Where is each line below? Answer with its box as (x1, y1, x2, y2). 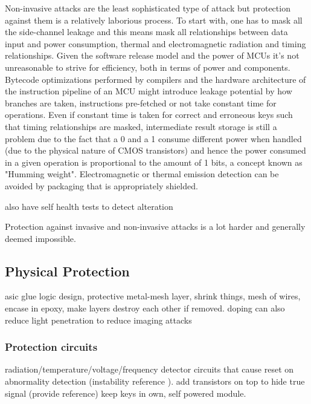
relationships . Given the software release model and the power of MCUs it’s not (5, 49, 300, 62)
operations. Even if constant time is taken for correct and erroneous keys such (5, 108, 293, 121)
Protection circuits (5, 339, 98, 354)
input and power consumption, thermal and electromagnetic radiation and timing (5, 37, 306, 50)
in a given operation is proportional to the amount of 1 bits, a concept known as (5, 155, 303, 168)
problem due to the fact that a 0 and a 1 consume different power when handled (5, 132, 302, 145)
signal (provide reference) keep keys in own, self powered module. (5, 386, 246, 399)
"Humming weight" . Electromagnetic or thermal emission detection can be (5, 168, 279, 180)
